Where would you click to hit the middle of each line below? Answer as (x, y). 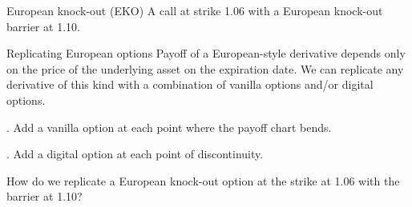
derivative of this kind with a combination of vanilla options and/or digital (190, 84)
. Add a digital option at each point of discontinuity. (135, 154)
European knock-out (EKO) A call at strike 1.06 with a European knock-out (195, 10)
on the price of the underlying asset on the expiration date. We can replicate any (205, 68)
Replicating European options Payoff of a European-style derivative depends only (206, 53)
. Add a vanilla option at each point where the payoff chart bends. (169, 127)
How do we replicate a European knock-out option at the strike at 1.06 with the (203, 180)
